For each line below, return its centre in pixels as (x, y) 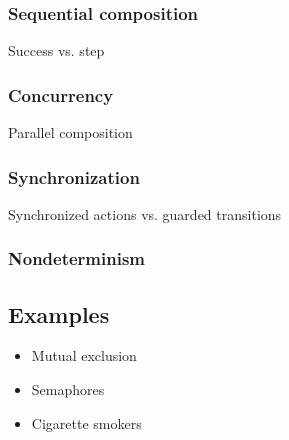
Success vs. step (56, 50)
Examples (59, 313)
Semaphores (68, 389)
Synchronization (74, 176)
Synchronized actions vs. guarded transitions (145, 213)
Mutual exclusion (84, 355)
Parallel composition (70, 132)
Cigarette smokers (86, 422)
